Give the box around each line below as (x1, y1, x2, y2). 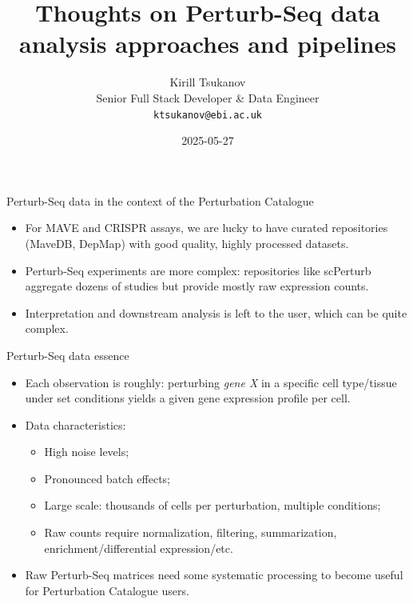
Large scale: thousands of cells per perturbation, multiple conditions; (44, 497, 381, 514)
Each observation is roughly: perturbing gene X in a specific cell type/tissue (25, 374, 397, 390)
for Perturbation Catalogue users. (25, 582, 189, 598)
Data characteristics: (25, 416, 126, 433)
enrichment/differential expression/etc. (44, 539, 233, 556)
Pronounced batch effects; (44, 470, 171, 486)
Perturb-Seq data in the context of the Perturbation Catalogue (6, 192, 314, 209)
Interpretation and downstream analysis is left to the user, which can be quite (25, 304, 407, 321)
